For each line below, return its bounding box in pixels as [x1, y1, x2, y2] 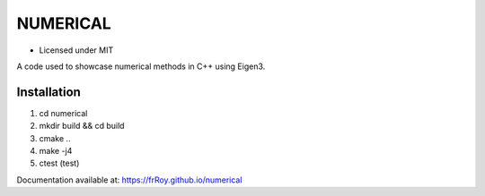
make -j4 [39, 146, 73, 157]
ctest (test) [39, 158, 80, 169]
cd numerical [39, 107, 88, 118]
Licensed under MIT [39, 45, 114, 55]
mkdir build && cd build [39, 121, 125, 132]
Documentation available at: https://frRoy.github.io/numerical [16, 175, 242, 185]
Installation [16, 84, 81, 99]
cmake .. [39, 132, 71, 143]
